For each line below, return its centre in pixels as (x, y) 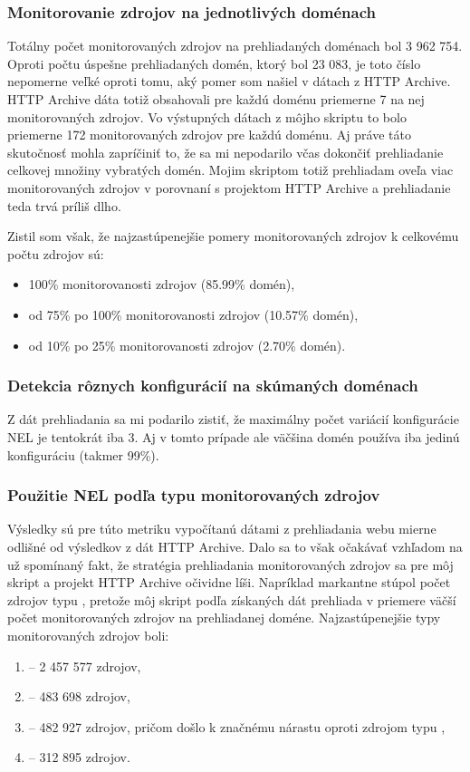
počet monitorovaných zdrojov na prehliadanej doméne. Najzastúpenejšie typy (224, 618)
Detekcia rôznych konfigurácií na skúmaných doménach (213, 386)
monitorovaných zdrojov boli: (88, 635)
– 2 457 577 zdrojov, (85, 666)
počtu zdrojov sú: (56, 253)
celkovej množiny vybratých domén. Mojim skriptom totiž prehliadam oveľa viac (230, 170)
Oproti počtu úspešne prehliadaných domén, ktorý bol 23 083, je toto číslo (214, 63)
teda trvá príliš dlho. (64, 205)
